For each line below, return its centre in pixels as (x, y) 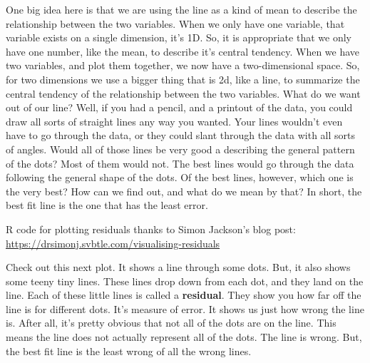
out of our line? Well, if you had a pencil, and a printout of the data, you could (179, 107)
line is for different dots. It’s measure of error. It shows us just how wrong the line (185, 308)
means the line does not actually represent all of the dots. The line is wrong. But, (184, 337)
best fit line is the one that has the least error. (107, 205)
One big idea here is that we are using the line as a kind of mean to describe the (181, 9)
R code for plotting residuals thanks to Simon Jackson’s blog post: (151, 229)
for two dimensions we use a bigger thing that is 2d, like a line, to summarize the (183, 79)
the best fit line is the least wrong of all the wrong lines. (129, 351)
